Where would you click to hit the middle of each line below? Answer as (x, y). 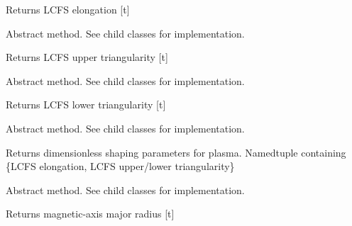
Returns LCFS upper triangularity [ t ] (87, 57)
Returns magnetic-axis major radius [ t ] (90, 214)
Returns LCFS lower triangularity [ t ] (86, 104)
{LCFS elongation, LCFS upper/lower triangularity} (120, 166)
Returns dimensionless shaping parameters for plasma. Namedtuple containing (176, 152)
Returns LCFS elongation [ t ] (68, 9)
